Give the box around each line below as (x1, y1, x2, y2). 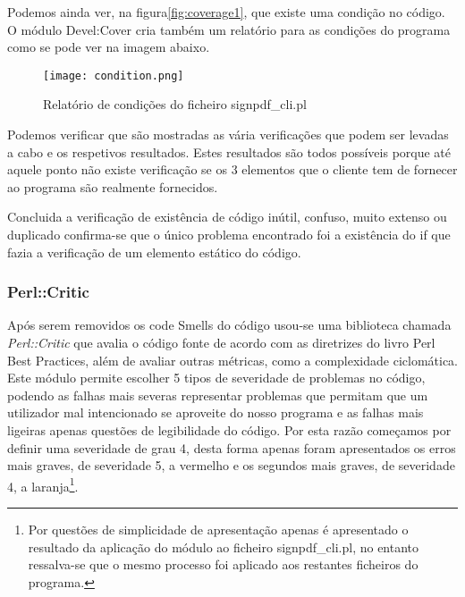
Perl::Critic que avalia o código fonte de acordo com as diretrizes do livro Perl (7, 333, 435, 351)
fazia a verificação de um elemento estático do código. (7, 242, 301, 261)
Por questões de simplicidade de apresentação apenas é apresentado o (28, 520, 409, 538)
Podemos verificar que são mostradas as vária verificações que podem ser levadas (7, 125, 449, 144)
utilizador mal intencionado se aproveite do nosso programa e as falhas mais (7, 403, 424, 422)
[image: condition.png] (43, 69, 184, 82)
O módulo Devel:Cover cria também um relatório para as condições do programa (7, 20, 451, 38)
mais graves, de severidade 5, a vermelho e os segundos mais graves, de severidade (7, 456, 455, 475)
